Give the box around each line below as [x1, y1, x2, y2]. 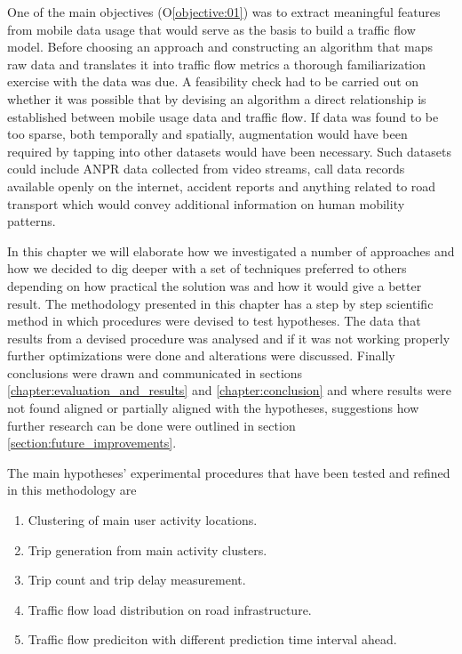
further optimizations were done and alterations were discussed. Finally [7, 346, 395, 365]
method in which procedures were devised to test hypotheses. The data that [7, 311, 421, 330]
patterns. [7, 212, 56, 230]
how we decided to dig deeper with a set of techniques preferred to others [7, 259, 407, 278]
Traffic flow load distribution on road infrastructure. [28, 600, 312, 618]
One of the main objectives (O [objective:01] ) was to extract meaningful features [7, 3, 441, 20]
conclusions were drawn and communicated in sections [7, 363, 303, 382]
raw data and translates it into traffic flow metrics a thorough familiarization [7, 54, 426, 73]
